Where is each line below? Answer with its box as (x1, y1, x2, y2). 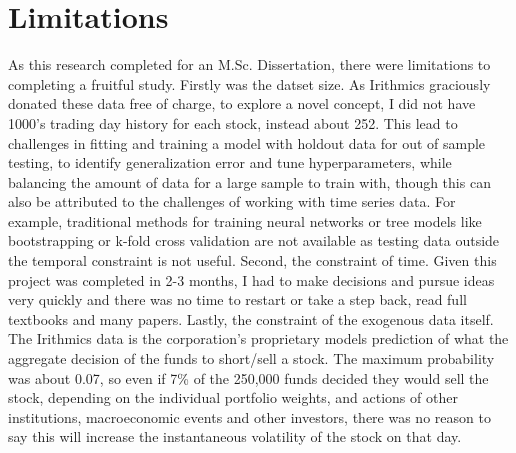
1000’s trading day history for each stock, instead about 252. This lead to (8, 112, 458, 133)
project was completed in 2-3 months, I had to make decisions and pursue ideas (8, 269, 495, 290)
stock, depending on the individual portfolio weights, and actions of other (8, 387, 458, 408)
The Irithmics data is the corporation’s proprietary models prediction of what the (8, 328, 509, 349)
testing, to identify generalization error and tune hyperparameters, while (8, 152, 452, 173)
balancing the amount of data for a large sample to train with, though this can (8, 171, 491, 192)
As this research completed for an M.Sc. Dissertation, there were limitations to (8, 54, 491, 75)
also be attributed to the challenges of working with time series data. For (8, 191, 456, 212)
